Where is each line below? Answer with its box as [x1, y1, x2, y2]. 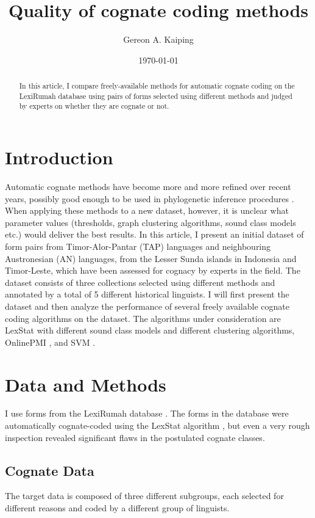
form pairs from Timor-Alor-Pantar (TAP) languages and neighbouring [5, 239, 271, 252]
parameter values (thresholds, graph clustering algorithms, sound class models [5, 216, 296, 228]
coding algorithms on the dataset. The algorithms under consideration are [5, 312, 281, 324]
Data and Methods [5, 371, 166, 396]
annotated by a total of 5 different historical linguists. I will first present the [5, 288, 289, 301]
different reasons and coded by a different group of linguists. [5, 502, 230, 514]
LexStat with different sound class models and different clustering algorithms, [5, 324, 295, 337]
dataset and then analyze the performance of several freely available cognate [5, 299, 289, 312]
